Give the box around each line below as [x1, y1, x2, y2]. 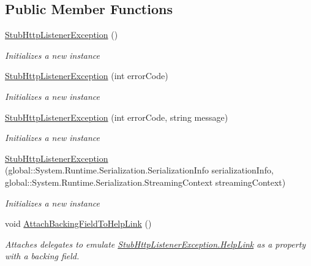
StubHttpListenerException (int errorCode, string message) [5, 110, 228, 123]
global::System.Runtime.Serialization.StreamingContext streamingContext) [5, 175, 286, 188]
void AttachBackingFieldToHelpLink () [5, 217, 152, 230]
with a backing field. [5, 249, 80, 262]
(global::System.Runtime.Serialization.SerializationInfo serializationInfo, [5, 164, 274, 177]
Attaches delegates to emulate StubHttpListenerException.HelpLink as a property [5, 237, 306, 250]
